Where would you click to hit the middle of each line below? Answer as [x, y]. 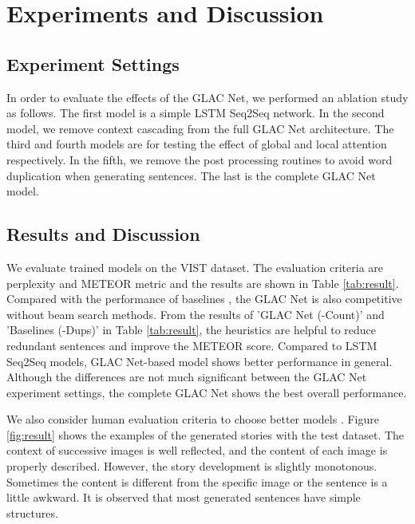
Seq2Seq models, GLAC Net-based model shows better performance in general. [200, 361]
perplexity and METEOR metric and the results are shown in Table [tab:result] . [203, 283]
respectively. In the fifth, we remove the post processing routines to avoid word [200, 159]
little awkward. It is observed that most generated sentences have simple [184, 497]
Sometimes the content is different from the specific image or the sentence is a [197, 481]
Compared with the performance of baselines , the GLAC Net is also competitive [204, 299]
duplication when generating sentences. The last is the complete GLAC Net [191, 175]
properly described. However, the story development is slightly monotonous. [192, 466]
